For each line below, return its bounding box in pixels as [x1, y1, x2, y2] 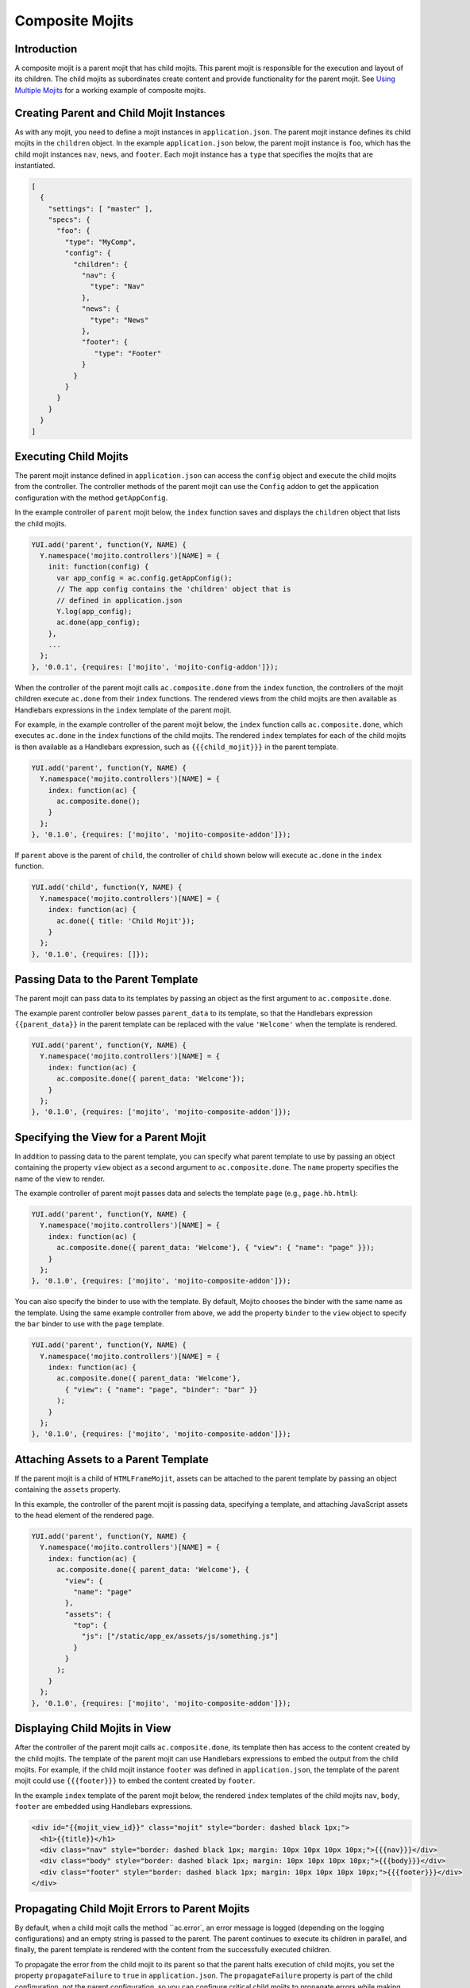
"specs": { [48, 215, 91, 224]
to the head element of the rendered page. [14, 1510, 155, 1520]
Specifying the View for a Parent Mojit [14, 1130, 206, 1144]
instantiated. [14, 160, 56, 170]
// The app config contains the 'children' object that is [56, 584, 291, 594]
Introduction [14, 42, 78, 56]
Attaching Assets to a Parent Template [14, 1452, 210, 1466]
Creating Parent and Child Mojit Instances [14, 106, 225, 119]
